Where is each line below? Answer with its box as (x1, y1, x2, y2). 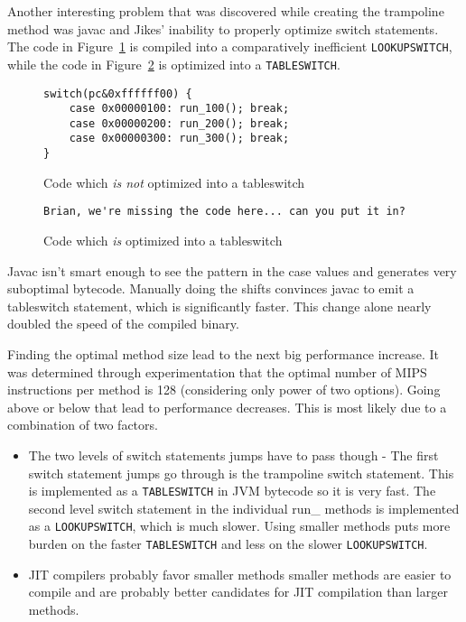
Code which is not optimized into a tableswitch (43, 172, 305, 191)
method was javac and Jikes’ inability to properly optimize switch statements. (7, 19, 439, 38)
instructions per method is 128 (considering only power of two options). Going (7, 380, 441, 399)
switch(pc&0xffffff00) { (43, 87, 192, 100)
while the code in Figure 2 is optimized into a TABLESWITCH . (7, 54, 340, 73)
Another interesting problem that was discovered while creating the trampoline (7, 2, 444, 20)
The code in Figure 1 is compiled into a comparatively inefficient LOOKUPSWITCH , (7, 37, 452, 56)
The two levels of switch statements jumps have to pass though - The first (28, 445, 439, 464)
